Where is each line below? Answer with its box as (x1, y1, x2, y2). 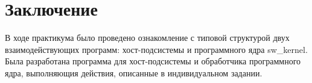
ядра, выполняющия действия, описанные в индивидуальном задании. (5, 66, 263, 79)
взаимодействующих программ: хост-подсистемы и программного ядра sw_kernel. (5, 43, 308, 55)
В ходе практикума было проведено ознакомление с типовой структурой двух (5, 31, 290, 44)
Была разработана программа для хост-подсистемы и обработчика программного (5, 55, 301, 67)
